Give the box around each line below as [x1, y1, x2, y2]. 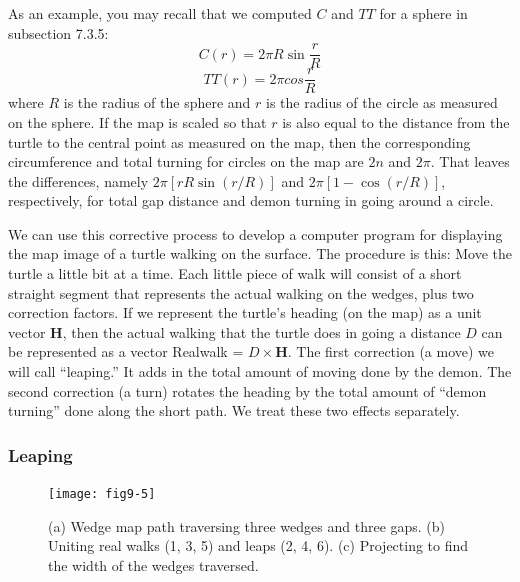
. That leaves [430, 151, 510, 172]
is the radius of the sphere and [63, 92, 251, 113]
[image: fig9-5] [48, 487, 156, 502]
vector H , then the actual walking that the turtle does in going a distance [8, 321, 461, 342]
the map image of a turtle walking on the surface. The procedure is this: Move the [8, 243, 512, 264]
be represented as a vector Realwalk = [8, 341, 244, 362]
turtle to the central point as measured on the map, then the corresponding [8, 131, 471, 152]
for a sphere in [379, 3, 468, 23]
